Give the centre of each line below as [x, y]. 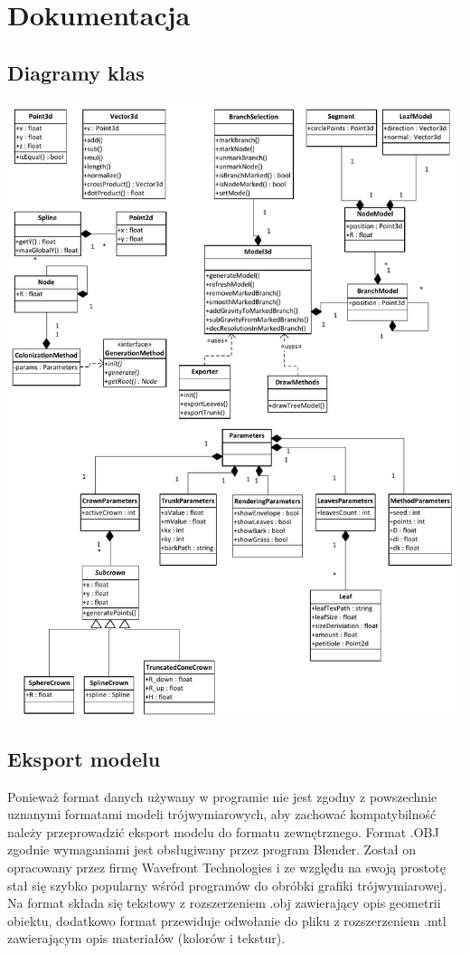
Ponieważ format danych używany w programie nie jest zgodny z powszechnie [222, 796]
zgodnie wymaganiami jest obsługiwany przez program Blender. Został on [212, 849]
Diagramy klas [76, 72]
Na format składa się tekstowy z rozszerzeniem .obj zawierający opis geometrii [224, 903]
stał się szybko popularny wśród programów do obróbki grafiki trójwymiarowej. [227, 885]
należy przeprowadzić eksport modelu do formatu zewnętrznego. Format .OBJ [223, 831]
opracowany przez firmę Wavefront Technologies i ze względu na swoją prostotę [226, 868]
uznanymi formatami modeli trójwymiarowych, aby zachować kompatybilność [222, 814]
